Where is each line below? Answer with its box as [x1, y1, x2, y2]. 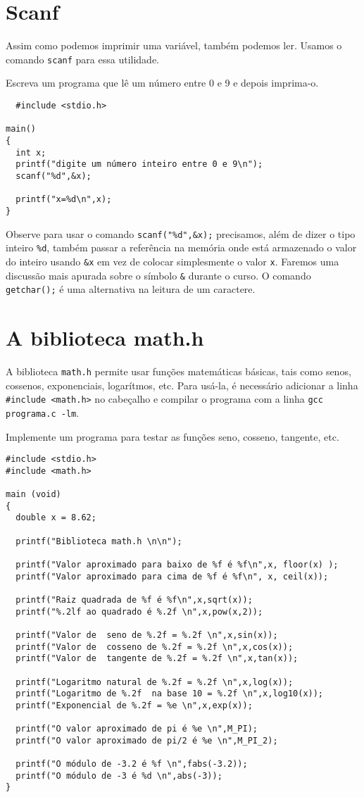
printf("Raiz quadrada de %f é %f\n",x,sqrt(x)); [15, 594, 253, 605]
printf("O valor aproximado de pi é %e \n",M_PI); [15, 724, 258, 734]
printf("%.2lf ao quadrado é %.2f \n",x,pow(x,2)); [15, 606, 263, 617]
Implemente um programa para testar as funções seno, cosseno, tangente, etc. [6, 429, 339, 444]
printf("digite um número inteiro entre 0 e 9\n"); [15, 159, 263, 170]
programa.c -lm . [6, 405, 80, 420]
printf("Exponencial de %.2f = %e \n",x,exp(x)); [15, 700, 253, 710]
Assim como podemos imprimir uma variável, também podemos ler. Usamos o [6, 38, 342, 53]
